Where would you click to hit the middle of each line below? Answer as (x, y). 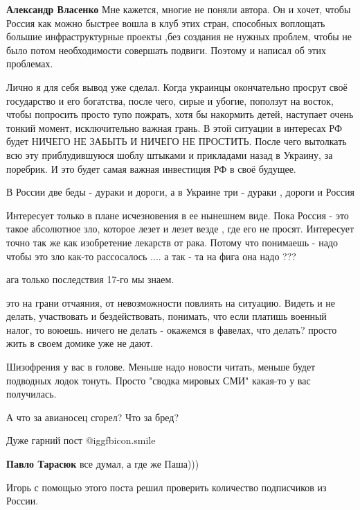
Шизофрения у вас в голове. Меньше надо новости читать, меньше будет (161, 367)
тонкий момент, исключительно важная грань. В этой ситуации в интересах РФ (174, 127)
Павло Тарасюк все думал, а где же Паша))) (103, 464)
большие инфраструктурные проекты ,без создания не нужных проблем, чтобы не (179, 36)
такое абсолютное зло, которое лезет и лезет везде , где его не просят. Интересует (180, 229)
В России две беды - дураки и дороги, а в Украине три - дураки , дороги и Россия (180, 192)
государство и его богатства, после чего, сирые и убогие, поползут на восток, (170, 100)
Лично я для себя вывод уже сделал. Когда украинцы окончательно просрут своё (177, 86)
